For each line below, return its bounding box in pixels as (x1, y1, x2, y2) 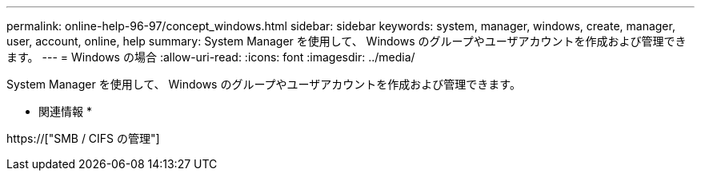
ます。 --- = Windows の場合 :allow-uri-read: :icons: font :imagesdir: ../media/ (6, 50, 415, 64)
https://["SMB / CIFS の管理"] (6, 132, 160, 145)
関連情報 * (38, 104, 92, 118)
